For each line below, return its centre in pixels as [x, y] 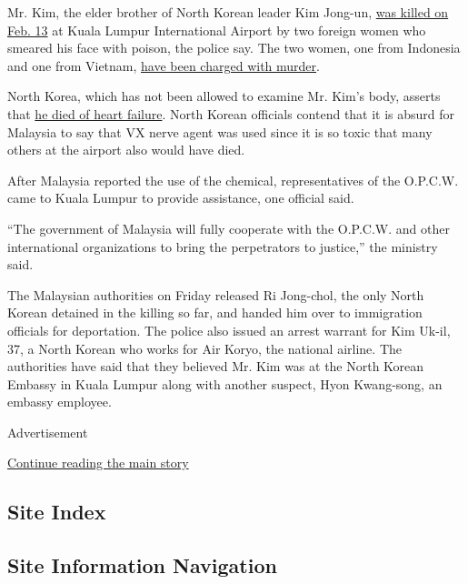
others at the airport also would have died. [126, 150]
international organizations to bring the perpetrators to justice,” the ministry [223, 246]
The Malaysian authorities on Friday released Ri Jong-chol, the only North [216, 294]
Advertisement [48, 432]
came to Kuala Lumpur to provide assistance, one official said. [181, 198]
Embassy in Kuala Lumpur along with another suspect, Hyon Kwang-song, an [225, 383]
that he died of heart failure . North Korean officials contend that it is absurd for [231, 113]
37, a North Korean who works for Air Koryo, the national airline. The [204, 348]
